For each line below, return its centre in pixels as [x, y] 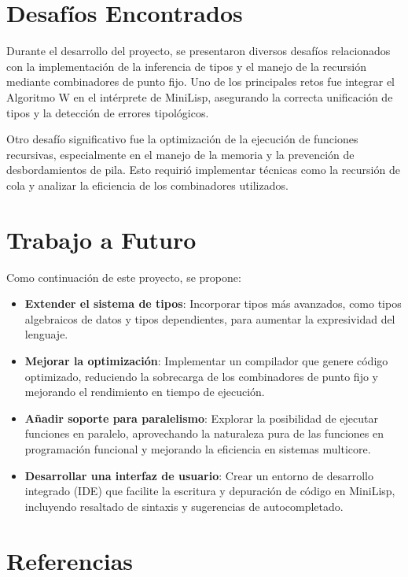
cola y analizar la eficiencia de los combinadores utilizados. [147, 185]
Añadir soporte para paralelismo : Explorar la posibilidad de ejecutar [201, 418]
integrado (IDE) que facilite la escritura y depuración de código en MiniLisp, [210, 491]
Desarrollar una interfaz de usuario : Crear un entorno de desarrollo [199, 475]
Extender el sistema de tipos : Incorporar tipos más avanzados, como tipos [213, 303]
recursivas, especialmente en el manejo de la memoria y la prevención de [180, 154]
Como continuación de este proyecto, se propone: [124, 277]
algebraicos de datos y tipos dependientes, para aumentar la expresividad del [210, 318]
